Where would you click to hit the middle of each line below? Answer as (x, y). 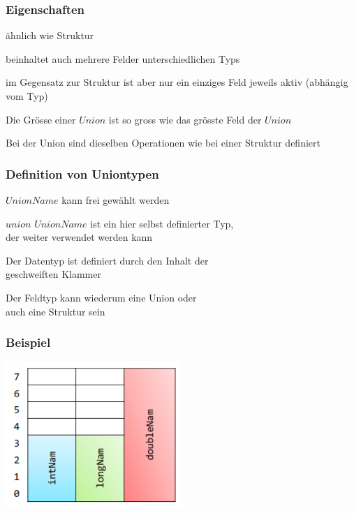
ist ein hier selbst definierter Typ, (162, 223)
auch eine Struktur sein (56, 311)
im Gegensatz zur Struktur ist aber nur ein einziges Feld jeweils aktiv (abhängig (177, 82)
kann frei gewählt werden (116, 200)
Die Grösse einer (41, 119)
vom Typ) (27, 96)
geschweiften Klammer (53, 274)
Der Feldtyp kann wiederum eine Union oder (101, 297)
